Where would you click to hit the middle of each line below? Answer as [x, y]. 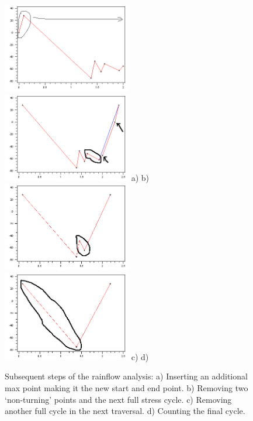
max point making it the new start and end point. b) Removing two [126, 387]
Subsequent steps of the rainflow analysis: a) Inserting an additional [126, 376]
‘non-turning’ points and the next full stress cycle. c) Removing [118, 399]
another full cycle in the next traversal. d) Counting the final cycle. [125, 411]
